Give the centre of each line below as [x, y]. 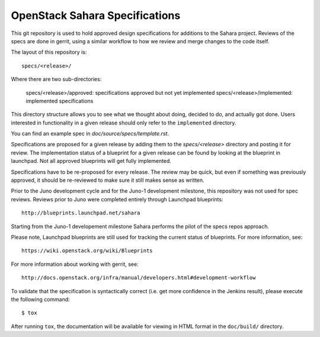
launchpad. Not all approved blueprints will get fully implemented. [91, 161]
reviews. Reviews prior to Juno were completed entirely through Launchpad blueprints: [117, 199]
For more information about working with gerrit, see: [75, 264]
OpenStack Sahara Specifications [96, 15]
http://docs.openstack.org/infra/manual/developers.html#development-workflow [139, 278]
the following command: [41, 299]
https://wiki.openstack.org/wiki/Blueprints [87, 251]
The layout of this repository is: [49, 52]
